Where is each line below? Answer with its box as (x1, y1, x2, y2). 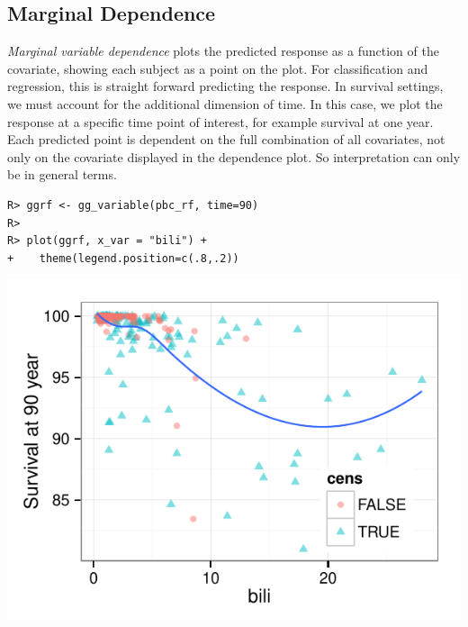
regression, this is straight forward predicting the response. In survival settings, (7, 77, 444, 95)
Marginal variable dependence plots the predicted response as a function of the (7, 41, 439, 60)
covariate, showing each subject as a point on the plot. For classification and (7, 59, 428, 77)
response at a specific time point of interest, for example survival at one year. (7, 112, 434, 131)
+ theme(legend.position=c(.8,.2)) (7, 251, 239, 265)
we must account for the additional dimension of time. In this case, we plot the (7, 94, 443, 113)
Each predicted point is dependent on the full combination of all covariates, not (7, 130, 445, 149)
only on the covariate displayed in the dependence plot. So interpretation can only (7, 147, 461, 166)
